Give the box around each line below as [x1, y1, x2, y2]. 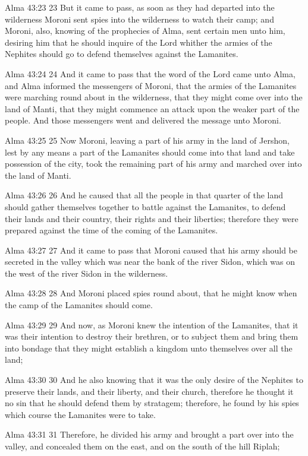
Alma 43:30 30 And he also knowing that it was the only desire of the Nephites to [5, 373, 303, 386]
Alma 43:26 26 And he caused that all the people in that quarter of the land [5, 189, 284, 201]
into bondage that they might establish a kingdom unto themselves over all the [5, 341, 293, 354]
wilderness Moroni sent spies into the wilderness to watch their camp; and [5, 12, 274, 25]
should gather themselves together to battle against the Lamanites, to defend [5, 200, 286, 213]
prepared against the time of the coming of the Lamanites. [5, 224, 218, 236]
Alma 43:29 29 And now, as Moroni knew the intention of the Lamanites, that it [5, 318, 298, 331]
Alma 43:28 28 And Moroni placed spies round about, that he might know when [5, 287, 297, 299]
